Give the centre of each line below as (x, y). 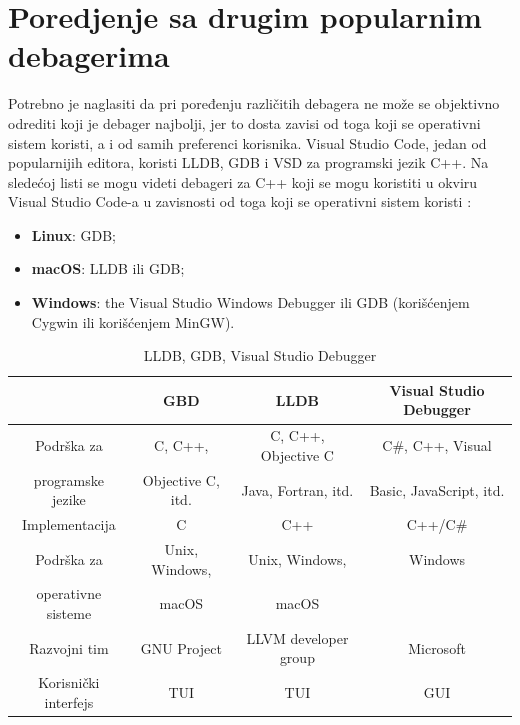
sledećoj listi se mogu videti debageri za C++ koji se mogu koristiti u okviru (243, 181)
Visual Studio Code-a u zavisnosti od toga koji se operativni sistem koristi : (240, 201)
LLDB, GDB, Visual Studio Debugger (260, 355)
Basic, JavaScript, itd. (437, 489)
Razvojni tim (69, 647)
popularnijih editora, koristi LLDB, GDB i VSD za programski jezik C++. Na (248, 162)
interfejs (69, 701)
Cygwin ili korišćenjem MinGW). (133, 321)
